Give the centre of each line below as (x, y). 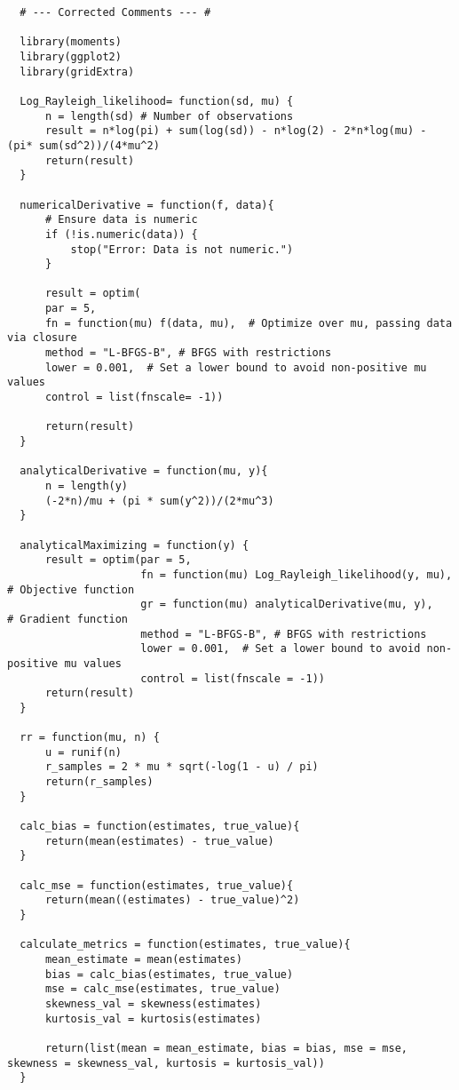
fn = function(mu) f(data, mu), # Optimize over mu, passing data (249, 323)
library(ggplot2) (71, 56)
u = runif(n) (83, 752)
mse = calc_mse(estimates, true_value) (162, 989)
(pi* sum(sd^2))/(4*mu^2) (83, 145)
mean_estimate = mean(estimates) (143, 959)
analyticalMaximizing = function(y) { (135, 545)
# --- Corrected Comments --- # (115, 12)
